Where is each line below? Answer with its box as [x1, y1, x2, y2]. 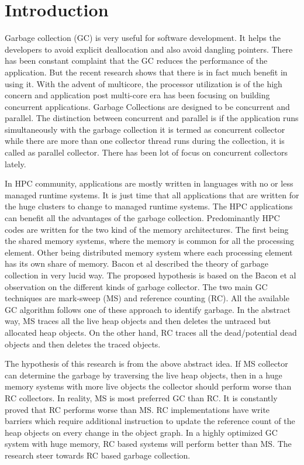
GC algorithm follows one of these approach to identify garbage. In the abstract [5, 303, 291, 315]
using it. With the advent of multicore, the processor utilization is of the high [5, 77, 282, 89]
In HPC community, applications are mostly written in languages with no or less [5, 177, 293, 190]
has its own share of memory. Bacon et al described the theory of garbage [5, 257, 268, 270]
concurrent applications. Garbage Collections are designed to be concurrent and [5, 100, 290, 112]
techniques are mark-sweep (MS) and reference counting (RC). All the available [5, 292, 289, 304]
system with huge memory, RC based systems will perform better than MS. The [5, 438, 292, 450]
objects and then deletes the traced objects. [5, 337, 161, 350]
